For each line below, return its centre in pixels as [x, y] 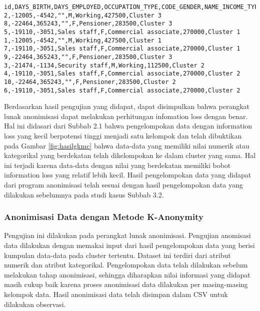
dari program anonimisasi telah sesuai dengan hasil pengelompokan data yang [123, 184]
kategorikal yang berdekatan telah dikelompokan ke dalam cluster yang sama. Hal [130, 155]
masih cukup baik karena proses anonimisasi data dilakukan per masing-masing [126, 284]
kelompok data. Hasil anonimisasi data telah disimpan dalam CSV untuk [116, 294]
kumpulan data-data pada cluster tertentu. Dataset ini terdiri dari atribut [117, 255]
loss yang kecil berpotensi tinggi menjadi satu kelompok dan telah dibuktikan [123, 135]
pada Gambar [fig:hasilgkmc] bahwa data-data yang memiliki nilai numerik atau [127, 145]
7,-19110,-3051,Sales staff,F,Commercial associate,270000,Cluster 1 [122, 49]
